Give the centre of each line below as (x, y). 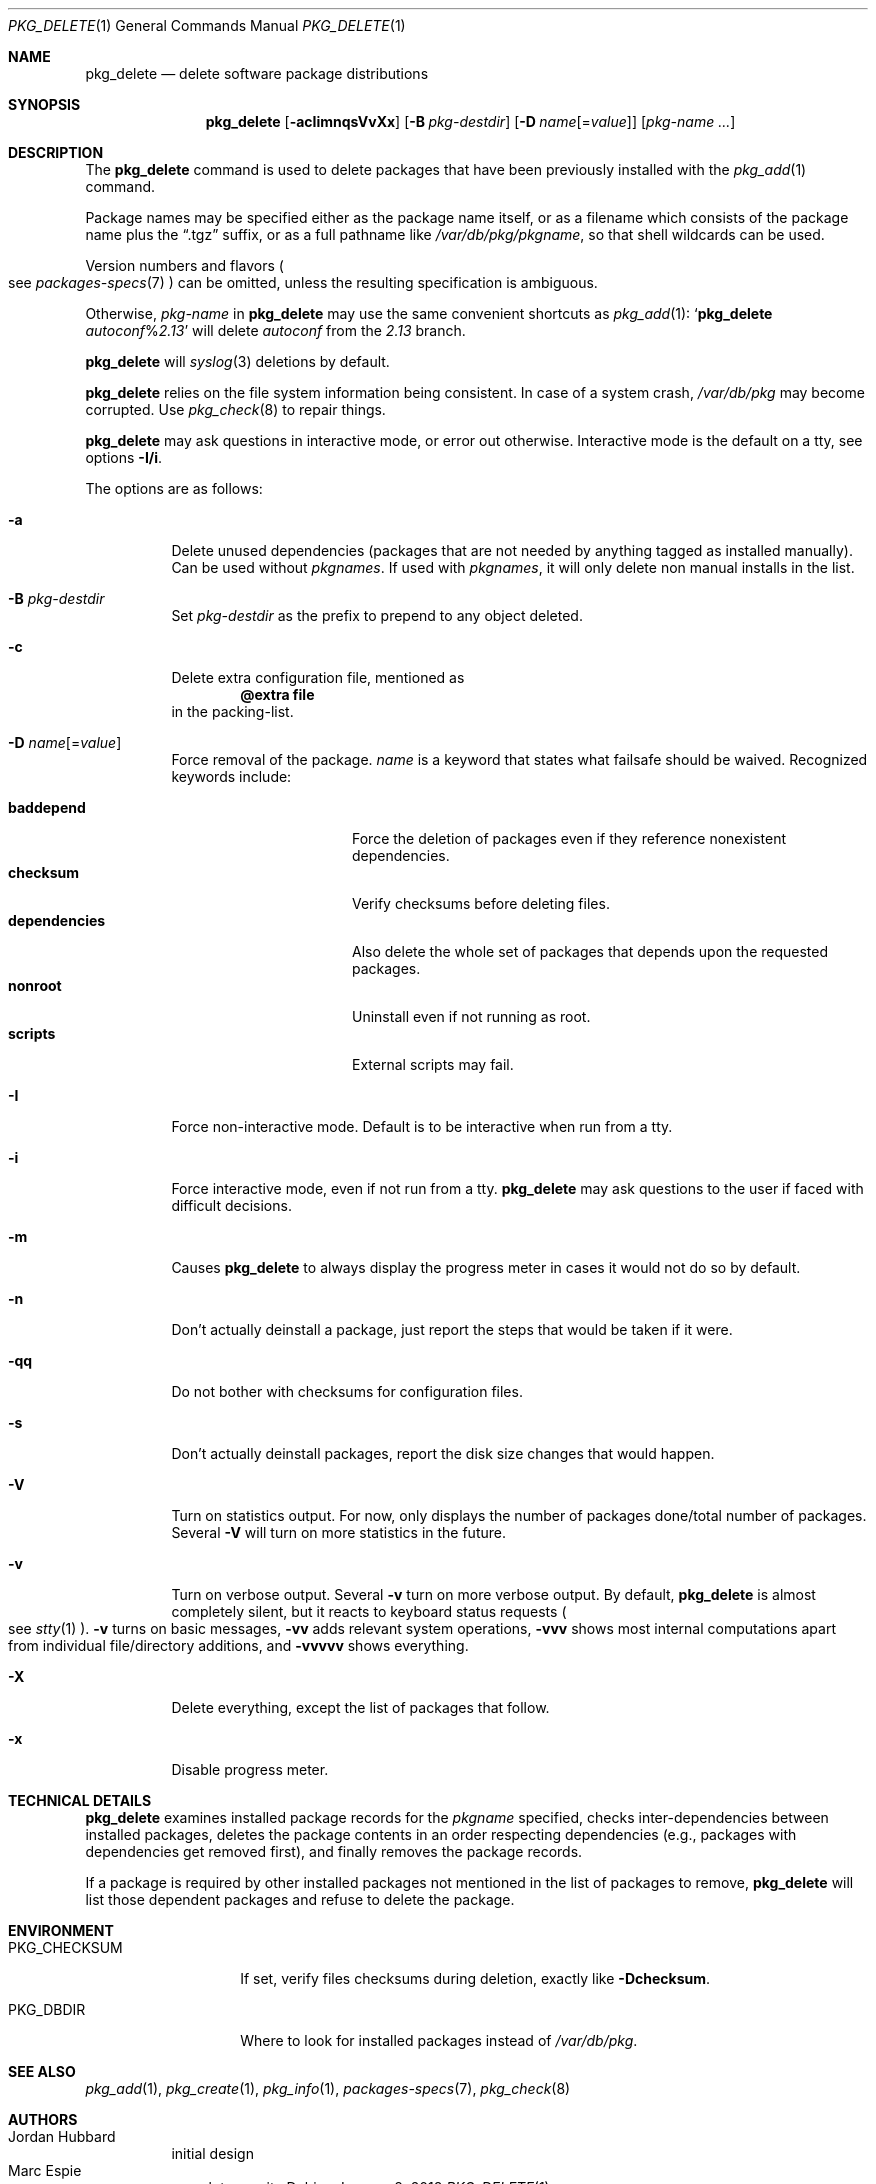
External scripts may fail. (433, 1064)
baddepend (47, 807)
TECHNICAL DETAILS (80, 1800)
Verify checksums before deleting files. (481, 903)
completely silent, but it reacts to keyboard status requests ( (369, 1611)
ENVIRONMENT (61, 1930)
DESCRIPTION (56, 152)
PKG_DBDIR (47, 2009)
